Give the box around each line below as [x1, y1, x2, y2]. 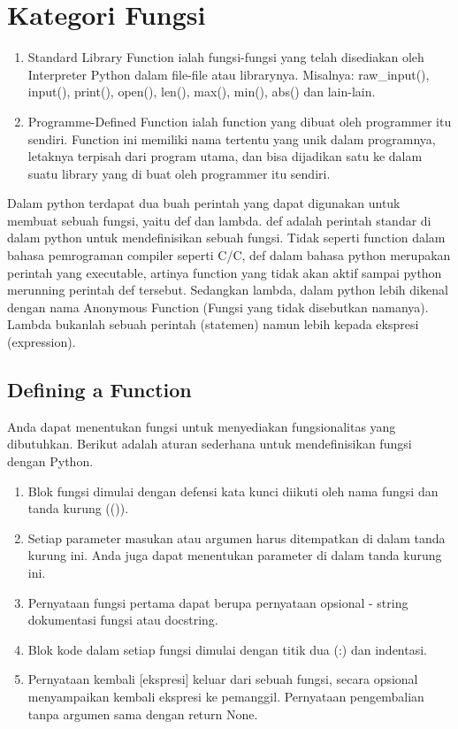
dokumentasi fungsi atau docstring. [27, 610, 218, 629]
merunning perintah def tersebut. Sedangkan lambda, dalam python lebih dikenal [7, 280, 448, 299]
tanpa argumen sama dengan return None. [27, 704, 258, 723]
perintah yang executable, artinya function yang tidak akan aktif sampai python [7, 263, 442, 281]
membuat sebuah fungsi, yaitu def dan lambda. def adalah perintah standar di [7, 211, 431, 229]
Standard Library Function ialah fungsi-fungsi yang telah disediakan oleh [27, 48, 424, 66]
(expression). [7, 333, 76, 351]
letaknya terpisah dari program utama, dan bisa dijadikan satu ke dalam [27, 147, 423, 165]
